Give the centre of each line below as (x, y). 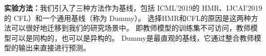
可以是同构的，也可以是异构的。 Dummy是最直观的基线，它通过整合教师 (132, 37)
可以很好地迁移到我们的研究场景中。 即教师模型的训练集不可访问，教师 (131, 28)
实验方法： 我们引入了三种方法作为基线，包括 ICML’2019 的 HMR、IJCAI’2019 (133, 8)
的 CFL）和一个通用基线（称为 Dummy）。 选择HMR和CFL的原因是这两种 (128, 18)
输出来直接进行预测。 (54, 48)
